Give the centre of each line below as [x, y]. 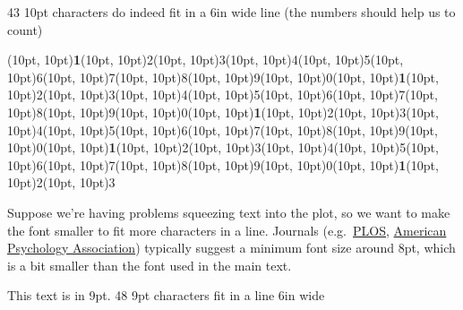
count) [25, 29]
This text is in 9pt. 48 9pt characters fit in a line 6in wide [166, 295]
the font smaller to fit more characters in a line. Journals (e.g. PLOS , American [227, 230]
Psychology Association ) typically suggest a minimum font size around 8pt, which [231, 248]
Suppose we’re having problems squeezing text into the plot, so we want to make [229, 212]
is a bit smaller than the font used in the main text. [150, 265]
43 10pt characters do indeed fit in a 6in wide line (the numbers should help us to [231, 12]
